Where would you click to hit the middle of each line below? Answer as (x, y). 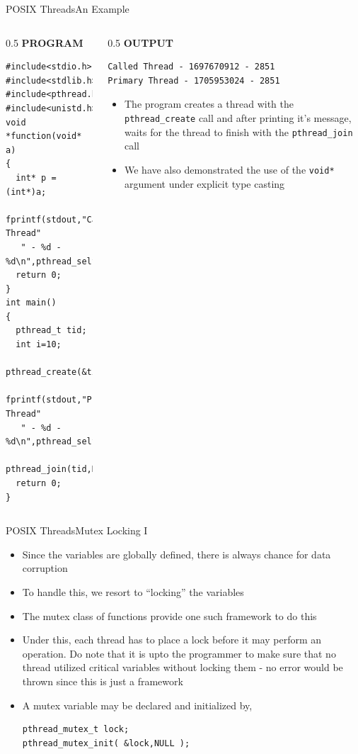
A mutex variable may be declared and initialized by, (137, 705)
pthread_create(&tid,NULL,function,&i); (102, 372)
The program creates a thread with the (209, 104)
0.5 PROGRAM (45, 42)
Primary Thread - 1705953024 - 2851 (194, 80)
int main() (31, 303)
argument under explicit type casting (204, 183)
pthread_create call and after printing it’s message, (238, 117)
